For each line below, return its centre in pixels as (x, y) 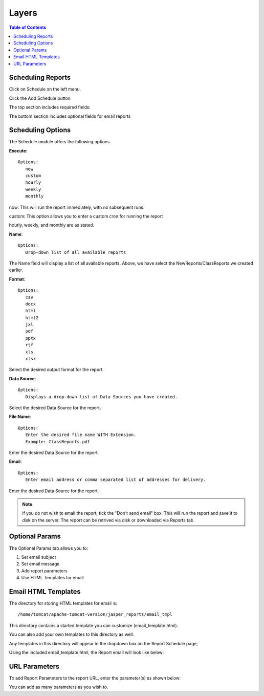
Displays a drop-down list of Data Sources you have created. (101, 397)
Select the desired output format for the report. (56, 370)
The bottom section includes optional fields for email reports (70, 116)
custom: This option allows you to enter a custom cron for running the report (86, 216)
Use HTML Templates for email (53, 578)
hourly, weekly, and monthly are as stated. (52, 225)
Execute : (18, 151)
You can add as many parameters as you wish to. (59, 687)
